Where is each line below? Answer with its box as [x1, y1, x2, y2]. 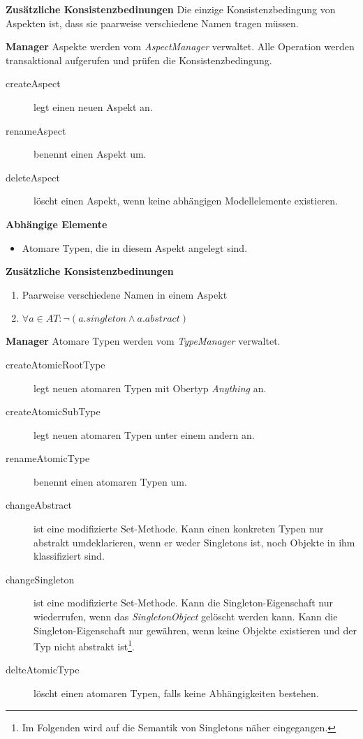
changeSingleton [6, 572, 75, 586]
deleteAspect [6, 170, 60, 184]
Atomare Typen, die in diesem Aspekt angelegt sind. [22, 240, 248, 255]
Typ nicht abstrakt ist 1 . [34, 637, 135, 653]
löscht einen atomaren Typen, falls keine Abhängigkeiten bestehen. [34, 686, 319, 701]
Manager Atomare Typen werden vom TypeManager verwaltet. [6, 334, 281, 348]
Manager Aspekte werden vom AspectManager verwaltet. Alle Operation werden [6, 39, 355, 54]
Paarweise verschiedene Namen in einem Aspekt [22, 287, 228, 301]
